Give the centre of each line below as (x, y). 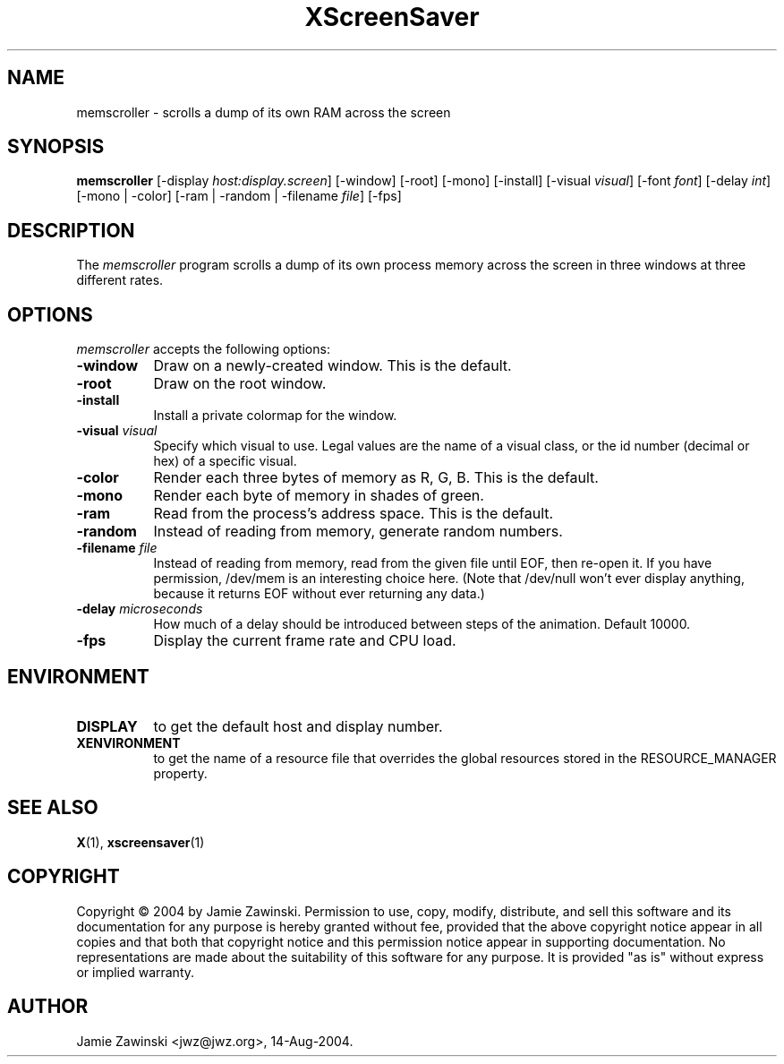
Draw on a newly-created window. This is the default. (332, 366)
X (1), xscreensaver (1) (141, 842)
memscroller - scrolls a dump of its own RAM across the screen (264, 112)
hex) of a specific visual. (225, 461)
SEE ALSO (53, 808)
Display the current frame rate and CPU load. (305, 641)
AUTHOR (48, 1007)
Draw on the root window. (240, 384)
